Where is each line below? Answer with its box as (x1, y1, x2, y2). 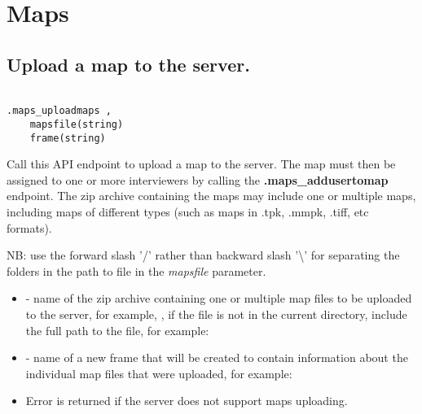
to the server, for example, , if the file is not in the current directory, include (25, 305, 407, 322)
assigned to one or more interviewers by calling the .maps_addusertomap (7, 171, 389, 188)
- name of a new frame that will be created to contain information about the (25, 349, 408, 366)
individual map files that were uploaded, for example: (25, 364, 292, 381)
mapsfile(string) (29, 118, 124, 130)
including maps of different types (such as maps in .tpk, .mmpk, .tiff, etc (7, 203, 369, 220)
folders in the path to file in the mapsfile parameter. (7, 262, 266, 279)
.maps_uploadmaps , (7, 105, 112, 117)
